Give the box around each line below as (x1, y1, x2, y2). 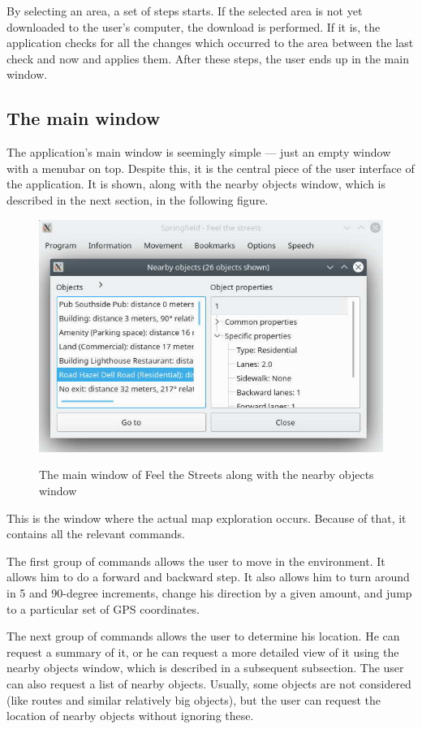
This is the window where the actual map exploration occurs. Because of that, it (6, 509, 407, 526)
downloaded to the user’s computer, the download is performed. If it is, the (6, 18, 381, 35)
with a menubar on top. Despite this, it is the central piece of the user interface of (6, 159, 415, 176)
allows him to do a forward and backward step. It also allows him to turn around (6, 568, 410, 585)
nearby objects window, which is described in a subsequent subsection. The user (6, 659, 404, 676)
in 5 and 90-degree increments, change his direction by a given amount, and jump (6, 584, 412, 601)
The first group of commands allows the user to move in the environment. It (6, 552, 385, 569)
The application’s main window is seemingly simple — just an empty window (6, 144, 391, 161)
